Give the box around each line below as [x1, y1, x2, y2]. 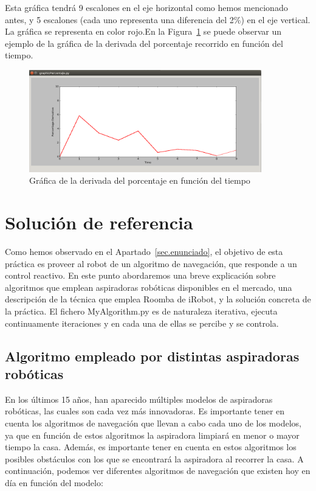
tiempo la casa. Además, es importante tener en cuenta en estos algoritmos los [5, 441, 297, 453]
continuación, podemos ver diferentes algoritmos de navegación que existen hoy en [5, 464, 311, 477]
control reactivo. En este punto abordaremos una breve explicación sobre [5, 269, 276, 282]
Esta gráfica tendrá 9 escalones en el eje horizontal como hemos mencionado [5, 1, 288, 13]
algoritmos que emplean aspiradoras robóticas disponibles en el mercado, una [5, 280, 292, 293]
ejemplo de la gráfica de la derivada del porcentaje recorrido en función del [5, 37, 283, 49]
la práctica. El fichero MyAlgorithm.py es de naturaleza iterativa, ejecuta [5, 304, 278, 317]
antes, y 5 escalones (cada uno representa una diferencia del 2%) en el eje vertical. [5, 13, 311, 26]
